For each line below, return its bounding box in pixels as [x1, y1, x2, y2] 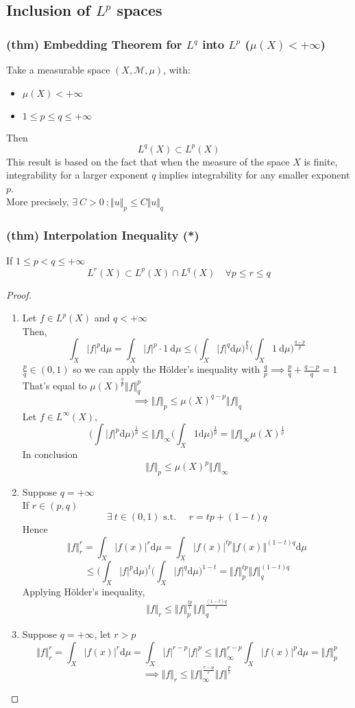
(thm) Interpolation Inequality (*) [6, 227, 199, 244]
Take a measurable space [6, 62, 110, 76]
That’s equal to [22, 378, 87, 392]
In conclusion [22, 446, 78, 461]
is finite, [304, 154, 338, 168]
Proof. [6, 287, 32, 301]
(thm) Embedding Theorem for [6, 35, 182, 52]
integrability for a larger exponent [6, 168, 149, 182]
